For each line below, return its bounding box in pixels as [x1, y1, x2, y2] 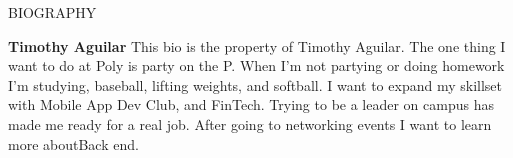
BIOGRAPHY [8, 2, 97, 22]
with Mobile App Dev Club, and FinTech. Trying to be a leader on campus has [8, 94, 494, 115]
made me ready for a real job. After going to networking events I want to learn [8, 113, 492, 134]
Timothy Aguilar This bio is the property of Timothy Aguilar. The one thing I [8, 35, 506, 56]
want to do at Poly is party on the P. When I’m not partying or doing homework [8, 55, 505, 76]
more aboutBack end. [8, 133, 139, 154]
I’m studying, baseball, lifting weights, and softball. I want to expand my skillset [8, 74, 502, 95]
